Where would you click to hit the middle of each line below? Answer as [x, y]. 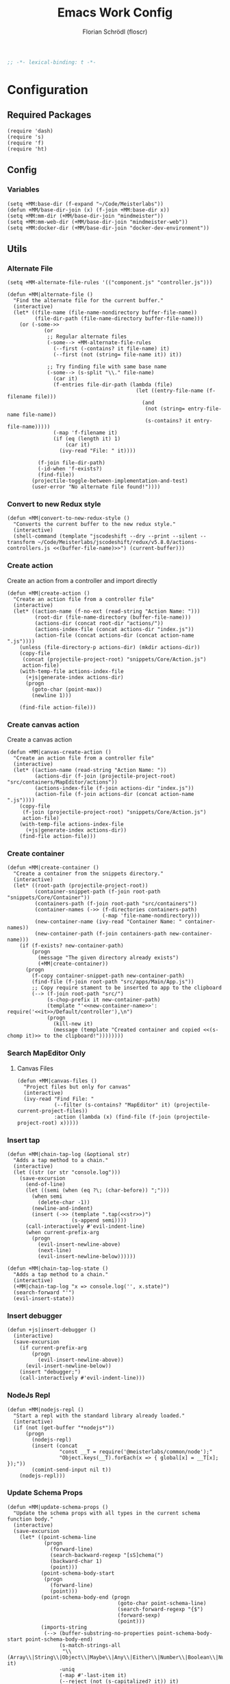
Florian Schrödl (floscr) [115, 32]
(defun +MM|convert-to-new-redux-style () [68, 519]
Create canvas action [43, 725]
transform [21, 543]
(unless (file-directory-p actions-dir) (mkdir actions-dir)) [110, 647]
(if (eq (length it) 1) [87, 439]
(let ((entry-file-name [170, 391]
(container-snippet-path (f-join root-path [98, 892]
